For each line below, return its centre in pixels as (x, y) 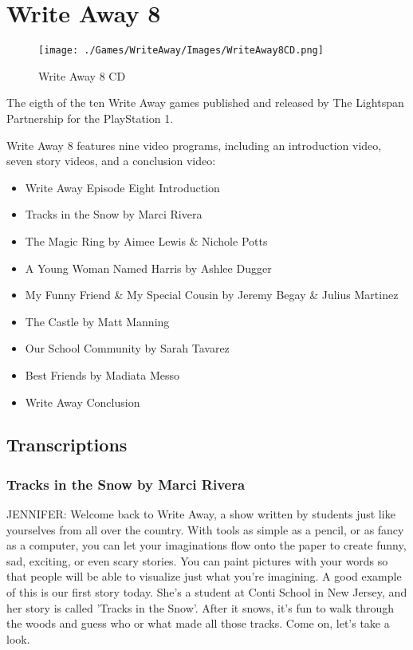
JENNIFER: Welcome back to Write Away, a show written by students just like (201, 514)
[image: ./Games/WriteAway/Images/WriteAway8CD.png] (181, 51)
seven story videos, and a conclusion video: (111, 161)
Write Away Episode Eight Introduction (122, 187)
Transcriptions (67, 445)
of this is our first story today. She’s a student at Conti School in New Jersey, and (207, 592)
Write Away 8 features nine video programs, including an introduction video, (194, 145)
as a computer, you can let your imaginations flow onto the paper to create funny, (206, 545)
